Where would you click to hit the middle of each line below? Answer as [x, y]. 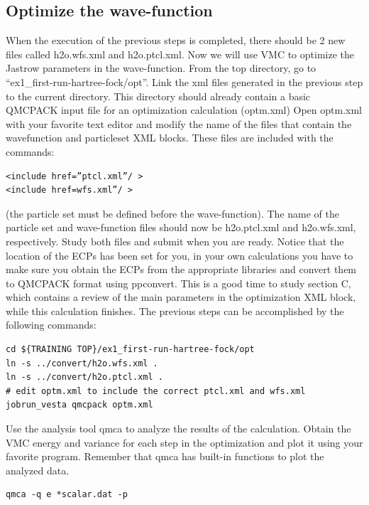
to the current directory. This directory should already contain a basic [158, 96]
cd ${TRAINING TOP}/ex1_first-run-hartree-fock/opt [130, 350]
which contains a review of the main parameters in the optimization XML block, [181, 297]
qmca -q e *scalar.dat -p [67, 495]
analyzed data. [38, 470]
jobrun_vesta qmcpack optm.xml [79, 405]
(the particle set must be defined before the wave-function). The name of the [172, 213]
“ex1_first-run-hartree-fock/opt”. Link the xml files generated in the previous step [184, 81]
